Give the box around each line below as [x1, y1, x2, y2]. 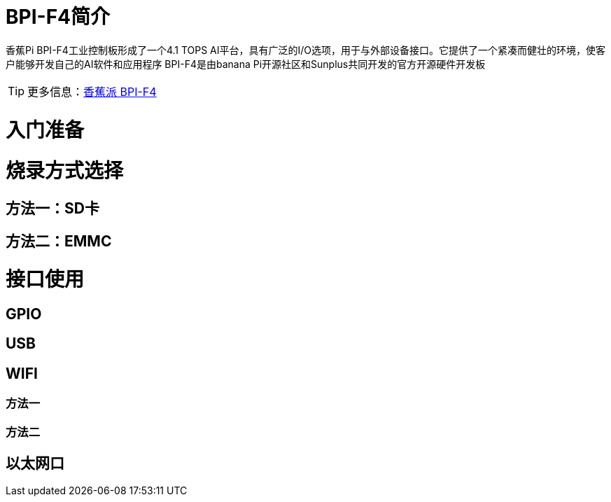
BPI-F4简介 [6, 5, 110, 29]
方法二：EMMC [6, 232, 112, 251]
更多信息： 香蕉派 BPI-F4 [27, 84, 157, 99]
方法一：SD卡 [6, 200, 99, 217]
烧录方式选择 [6, 159, 124, 183]
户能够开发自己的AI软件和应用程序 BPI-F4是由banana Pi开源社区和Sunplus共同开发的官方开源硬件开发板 [6, 57, 486, 70]
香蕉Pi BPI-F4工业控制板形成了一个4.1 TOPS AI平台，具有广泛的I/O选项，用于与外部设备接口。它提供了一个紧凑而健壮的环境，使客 [6, 43, 606, 56]
